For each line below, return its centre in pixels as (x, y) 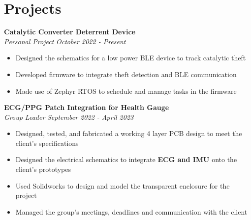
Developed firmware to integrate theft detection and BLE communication (126, 74)
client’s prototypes (43, 169)
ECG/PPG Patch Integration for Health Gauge (87, 107)
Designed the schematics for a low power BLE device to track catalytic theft (131, 58)
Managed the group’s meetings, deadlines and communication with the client (131, 211)
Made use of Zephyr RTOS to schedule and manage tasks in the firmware (126, 91)
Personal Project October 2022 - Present (65, 41)
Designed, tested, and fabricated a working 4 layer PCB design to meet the (129, 133)
